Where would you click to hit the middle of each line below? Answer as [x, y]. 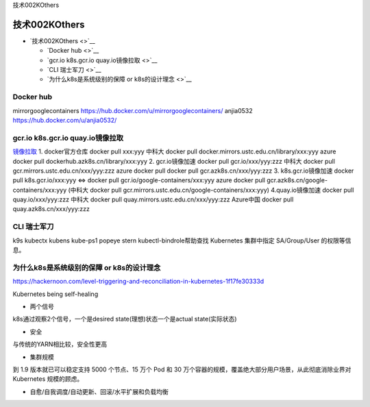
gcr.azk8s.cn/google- [297, 180]
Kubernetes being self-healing [56, 294]
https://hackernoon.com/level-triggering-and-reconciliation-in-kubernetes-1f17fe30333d [138, 282]
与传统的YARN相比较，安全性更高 [60, 344]
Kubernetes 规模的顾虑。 [48, 379]
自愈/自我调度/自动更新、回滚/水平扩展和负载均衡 [99, 391]
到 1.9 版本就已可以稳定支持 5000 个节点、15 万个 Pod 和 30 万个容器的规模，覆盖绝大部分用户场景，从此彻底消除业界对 [182, 369]
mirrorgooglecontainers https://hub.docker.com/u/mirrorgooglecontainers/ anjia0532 [133, 110]
